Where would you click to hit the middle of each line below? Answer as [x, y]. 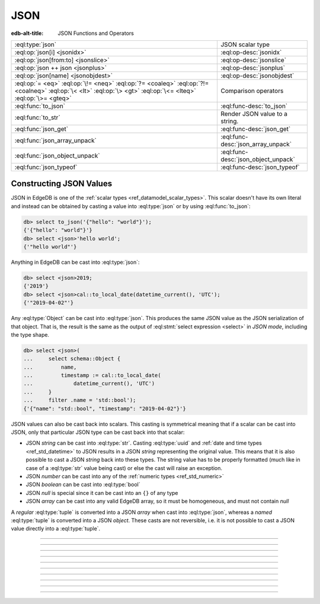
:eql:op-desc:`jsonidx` [251, 52]
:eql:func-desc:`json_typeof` [260, 167]
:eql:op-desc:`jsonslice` [253, 60]
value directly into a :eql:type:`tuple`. [56, 529]
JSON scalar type [245, 44]
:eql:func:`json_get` [41, 129]
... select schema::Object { [72, 359]
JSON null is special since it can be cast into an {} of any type [102, 493]
